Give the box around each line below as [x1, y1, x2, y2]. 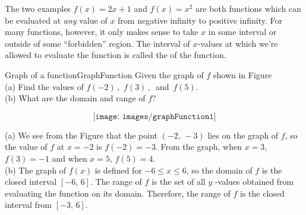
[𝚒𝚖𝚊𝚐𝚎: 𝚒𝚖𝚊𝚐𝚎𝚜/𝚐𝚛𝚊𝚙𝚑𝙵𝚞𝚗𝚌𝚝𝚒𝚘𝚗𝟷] [93, 112, 216, 121]
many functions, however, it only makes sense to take [5, 25, 198, 38]
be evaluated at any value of [5, 14, 108, 26]
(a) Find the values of [5, 80, 84, 92]
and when [52, 152, 87, 164]
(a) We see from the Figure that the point [5, 129, 158, 141]
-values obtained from [214, 175, 294, 188]
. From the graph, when [156, 140, 242, 153]
